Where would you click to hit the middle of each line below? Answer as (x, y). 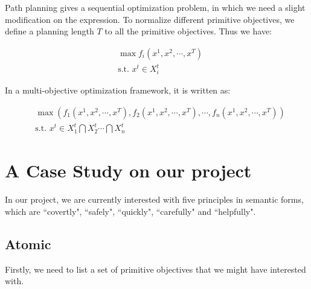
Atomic (28, 243)
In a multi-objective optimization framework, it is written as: (118, 90)
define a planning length (50, 31)
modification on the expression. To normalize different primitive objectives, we (150, 19)
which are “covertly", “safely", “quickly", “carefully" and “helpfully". (130, 211)
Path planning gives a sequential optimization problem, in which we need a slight (155, 7)
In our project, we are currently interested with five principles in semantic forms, (154, 199)
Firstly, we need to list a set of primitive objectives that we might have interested (155, 269)
